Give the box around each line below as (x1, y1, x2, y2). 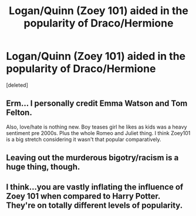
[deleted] (6, 81, 28, 89)
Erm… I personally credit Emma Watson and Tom (6, 99, 188, 109)
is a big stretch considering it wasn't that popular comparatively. (6, 136, 161, 143)
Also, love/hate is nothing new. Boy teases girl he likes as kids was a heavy (6, 123, 187, 130)
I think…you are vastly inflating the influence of (6, 182, 184, 192)
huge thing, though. (6, 162, 80, 172)
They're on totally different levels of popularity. (6, 200, 183, 210)
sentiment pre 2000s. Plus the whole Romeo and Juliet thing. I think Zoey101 (6, 129, 191, 136)
